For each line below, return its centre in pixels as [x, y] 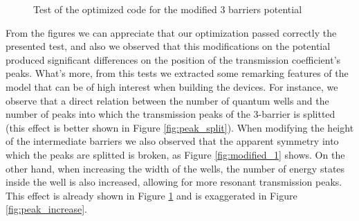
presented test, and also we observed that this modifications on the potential [168, 46]
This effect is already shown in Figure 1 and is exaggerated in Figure [151, 195]
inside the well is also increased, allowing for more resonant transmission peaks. [174, 182]
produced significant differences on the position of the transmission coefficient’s [173, 59]
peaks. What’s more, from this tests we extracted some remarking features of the [177, 73]
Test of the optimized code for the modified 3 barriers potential [168, 9]
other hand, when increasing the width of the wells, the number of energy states [175, 168]
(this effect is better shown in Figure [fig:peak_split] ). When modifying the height [180, 127]
